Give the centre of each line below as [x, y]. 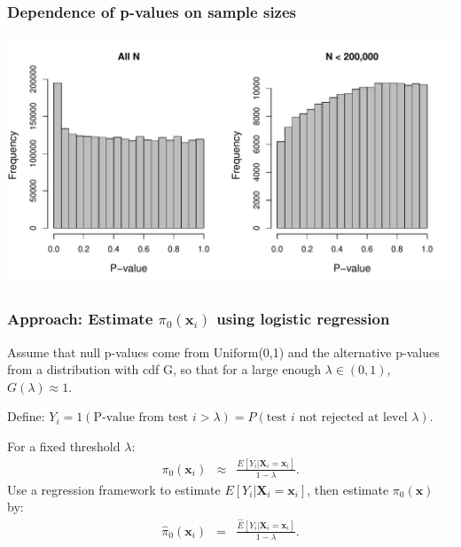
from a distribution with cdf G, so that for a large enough [164, 369]
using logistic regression [303, 319]
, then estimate [348, 489]
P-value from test [141, 418]
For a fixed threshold [64, 445]
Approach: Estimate [80, 319]
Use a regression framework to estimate [114, 489]
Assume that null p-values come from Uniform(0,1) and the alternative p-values [223, 352]
